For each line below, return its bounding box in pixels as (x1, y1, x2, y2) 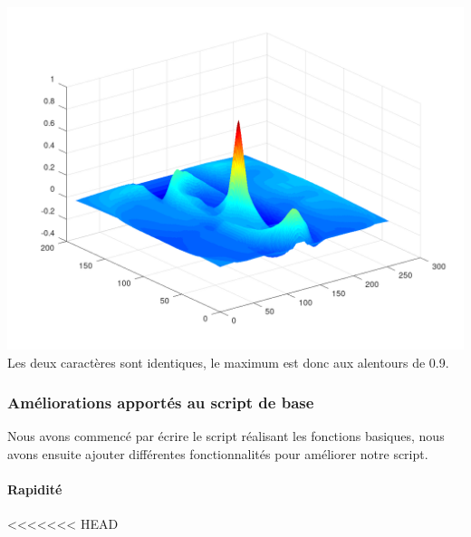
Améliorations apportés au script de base (7, 391, 314, 414)
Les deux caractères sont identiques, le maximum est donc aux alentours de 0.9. (7, 352, 449, 371)
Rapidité (7, 480, 62, 499)
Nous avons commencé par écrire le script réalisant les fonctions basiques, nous (7, 427, 445, 446)
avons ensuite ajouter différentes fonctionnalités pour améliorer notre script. (7, 445, 428, 463)
